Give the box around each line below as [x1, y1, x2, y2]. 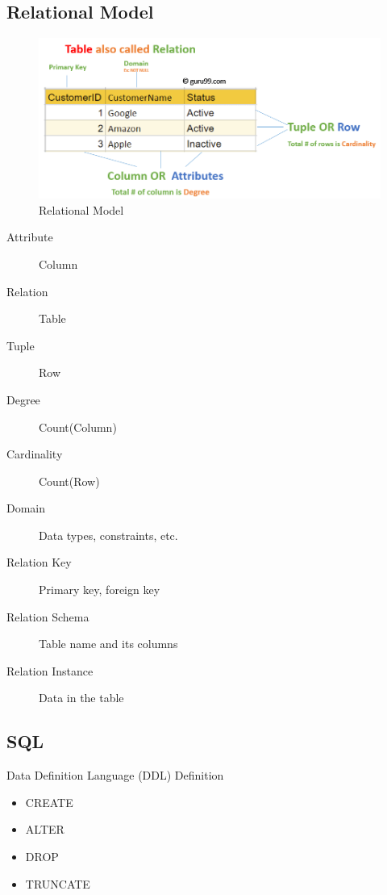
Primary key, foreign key [39, 581, 160, 598]
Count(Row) [39, 472, 100, 489]
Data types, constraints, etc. [39, 526, 178, 543]
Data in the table [39, 689, 124, 706]
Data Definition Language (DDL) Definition [6, 767, 224, 784]
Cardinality [6, 445, 63, 462]
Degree [6, 391, 40, 408]
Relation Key [6, 554, 72, 571]
